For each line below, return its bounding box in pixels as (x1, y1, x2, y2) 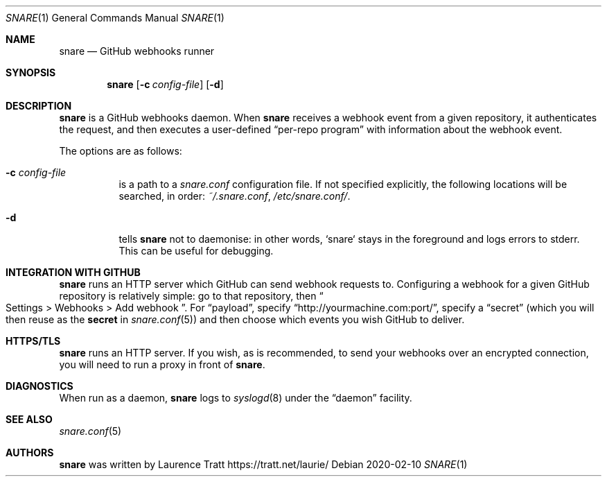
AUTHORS (6, 447, 54, 458)
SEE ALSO (6, 413, 53, 425)
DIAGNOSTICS (6, 380, 73, 392)
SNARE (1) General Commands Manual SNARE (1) (6, 12, 225, 24)
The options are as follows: (59, 145, 182, 157)
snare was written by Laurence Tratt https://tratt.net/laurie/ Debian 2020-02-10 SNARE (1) (59, 458, 468, 470)
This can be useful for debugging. (118, 245, 274, 257)
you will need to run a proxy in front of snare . (59, 359, 265, 370)
